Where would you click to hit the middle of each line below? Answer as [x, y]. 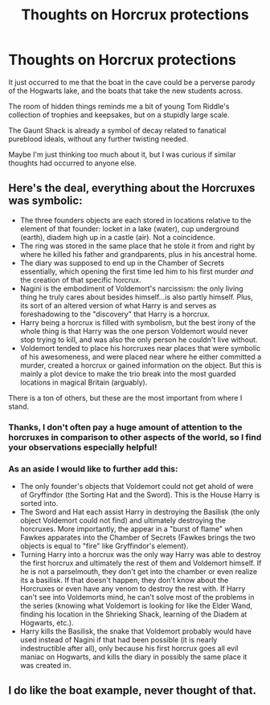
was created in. [45, 665]
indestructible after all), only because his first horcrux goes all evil [129, 648]
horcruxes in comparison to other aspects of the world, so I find [135, 437]
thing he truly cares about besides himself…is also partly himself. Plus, [136, 297]
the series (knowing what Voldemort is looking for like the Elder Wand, [136, 605]
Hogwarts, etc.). [47, 622]
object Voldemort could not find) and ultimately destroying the [123, 520]
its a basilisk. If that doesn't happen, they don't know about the [124, 580]
